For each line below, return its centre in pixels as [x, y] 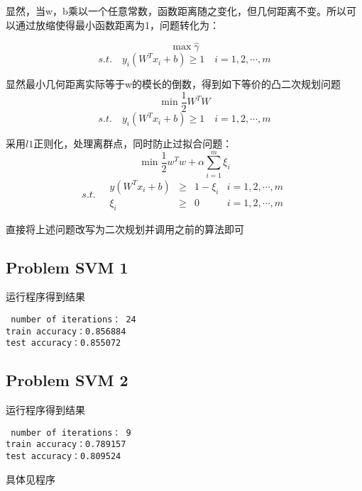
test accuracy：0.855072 [64, 343]
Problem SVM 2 [67, 380]
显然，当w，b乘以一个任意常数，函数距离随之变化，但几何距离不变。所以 [176, 11]
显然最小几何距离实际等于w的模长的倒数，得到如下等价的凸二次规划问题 [174, 84]
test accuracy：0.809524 [64, 457]
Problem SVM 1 [67, 267]
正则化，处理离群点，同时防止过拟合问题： [133, 143]
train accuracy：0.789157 [66, 445]
